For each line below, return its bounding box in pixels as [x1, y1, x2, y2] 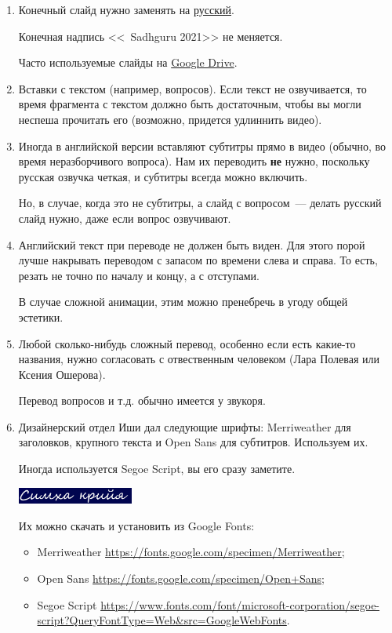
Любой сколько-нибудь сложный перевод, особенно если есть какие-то [18, 335, 356, 351]
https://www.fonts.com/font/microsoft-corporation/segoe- [100, 596, 380, 613]
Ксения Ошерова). [18, 366, 106, 382]
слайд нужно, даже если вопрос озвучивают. [18, 209, 231, 226]
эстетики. [18, 308, 64, 325]
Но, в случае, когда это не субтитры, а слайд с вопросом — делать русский [18, 195, 382, 211]
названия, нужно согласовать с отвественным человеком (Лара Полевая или [18, 351, 379, 367]
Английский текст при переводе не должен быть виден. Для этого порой [18, 236, 365, 253]
